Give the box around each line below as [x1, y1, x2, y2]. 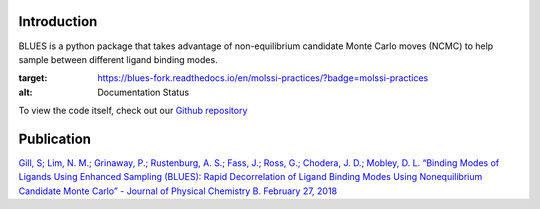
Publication [18, 130, 92, 147]
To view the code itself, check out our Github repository [18, 105, 248, 117]
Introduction [18, 13, 98, 30]
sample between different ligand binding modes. [18, 53, 219, 65]
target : [18, 72, 48, 84]
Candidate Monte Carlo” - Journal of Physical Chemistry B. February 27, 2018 [18, 185, 338, 197]
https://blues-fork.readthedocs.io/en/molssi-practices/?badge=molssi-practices [97, 72, 429, 84]
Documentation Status [97, 86, 190, 98]
